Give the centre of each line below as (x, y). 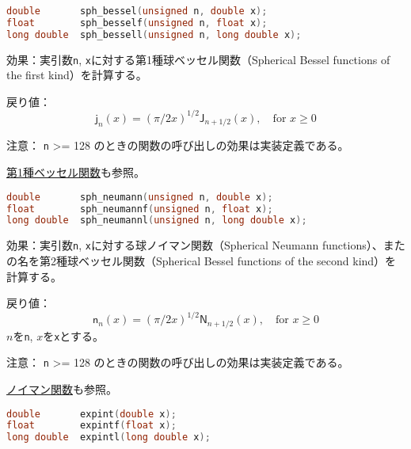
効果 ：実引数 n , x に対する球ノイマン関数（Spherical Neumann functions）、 (195, 245)
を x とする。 (73, 335)
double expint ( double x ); (91, 414)
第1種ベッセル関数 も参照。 (76, 172)
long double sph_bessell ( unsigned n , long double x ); (154, 34)
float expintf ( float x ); (91, 426)
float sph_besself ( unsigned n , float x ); (137, 23)
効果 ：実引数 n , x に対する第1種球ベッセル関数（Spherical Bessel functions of (198, 59)
